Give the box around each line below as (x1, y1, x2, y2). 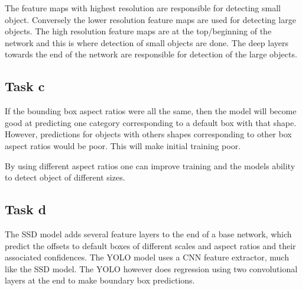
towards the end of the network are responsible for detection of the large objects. (5, 48, 297, 60)
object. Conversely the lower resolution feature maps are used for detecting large (5, 13, 296, 25)
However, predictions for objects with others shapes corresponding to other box (5, 128, 292, 140)
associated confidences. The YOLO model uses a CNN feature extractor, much (5, 251, 289, 263)
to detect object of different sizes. (5, 171, 125, 183)
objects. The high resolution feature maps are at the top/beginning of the (5, 25, 272, 37)
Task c (5, 77, 45, 95)
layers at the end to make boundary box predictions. (5, 274, 195, 286)
